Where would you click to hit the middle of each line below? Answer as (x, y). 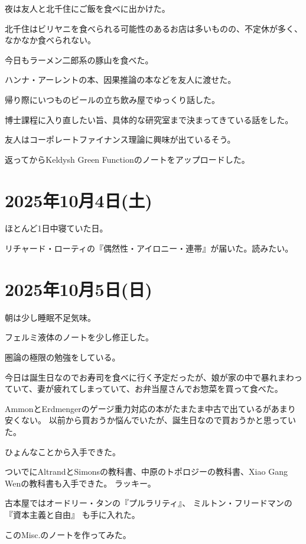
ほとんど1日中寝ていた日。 (56, 228)
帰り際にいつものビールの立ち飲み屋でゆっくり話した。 (112, 99)
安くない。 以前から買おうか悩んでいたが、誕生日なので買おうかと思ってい (150, 420)
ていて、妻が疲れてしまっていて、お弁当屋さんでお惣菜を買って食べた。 (144, 389)
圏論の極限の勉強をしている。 (63, 357)
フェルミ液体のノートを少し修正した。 (79, 337)
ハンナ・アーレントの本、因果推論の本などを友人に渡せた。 (121, 80)
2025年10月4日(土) (79, 200)
